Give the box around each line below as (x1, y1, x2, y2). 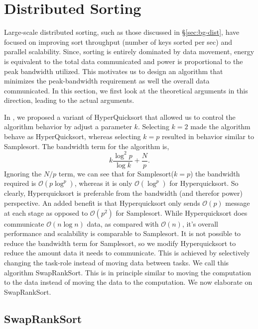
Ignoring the (4, 168, 42, 178)
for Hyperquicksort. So (169, 178, 239, 188)
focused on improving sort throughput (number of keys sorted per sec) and (4, 36, 232, 47)
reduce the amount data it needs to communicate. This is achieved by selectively (4, 247, 250, 258)
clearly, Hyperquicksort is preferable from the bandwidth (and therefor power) (4, 188, 243, 198)
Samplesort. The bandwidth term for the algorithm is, (4, 141, 169, 151)
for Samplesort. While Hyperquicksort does (116, 207, 248, 218)
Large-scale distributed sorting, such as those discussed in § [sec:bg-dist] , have (4, 27, 240, 37)
